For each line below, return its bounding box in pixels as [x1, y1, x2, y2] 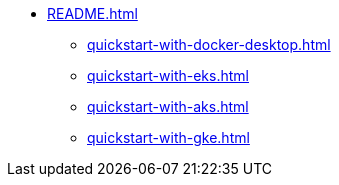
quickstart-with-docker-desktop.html [87, 36, 331, 53]
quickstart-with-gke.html [87, 129, 250, 146]
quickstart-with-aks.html [87, 98, 249, 115]
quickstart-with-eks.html [87, 67, 249, 84]
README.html [47, 5, 138, 22]
